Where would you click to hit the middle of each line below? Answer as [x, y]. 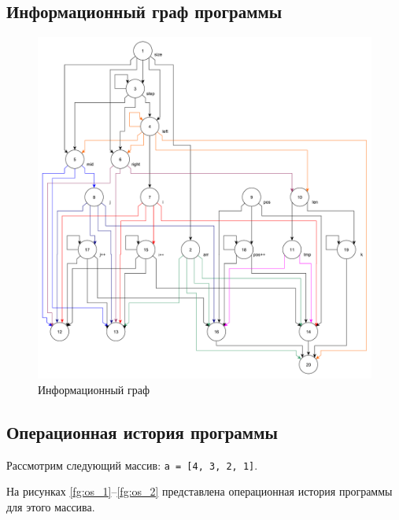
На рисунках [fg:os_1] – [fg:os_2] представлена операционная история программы [199, 491]
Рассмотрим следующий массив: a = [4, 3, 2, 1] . [132, 465]
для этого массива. [51, 507]
